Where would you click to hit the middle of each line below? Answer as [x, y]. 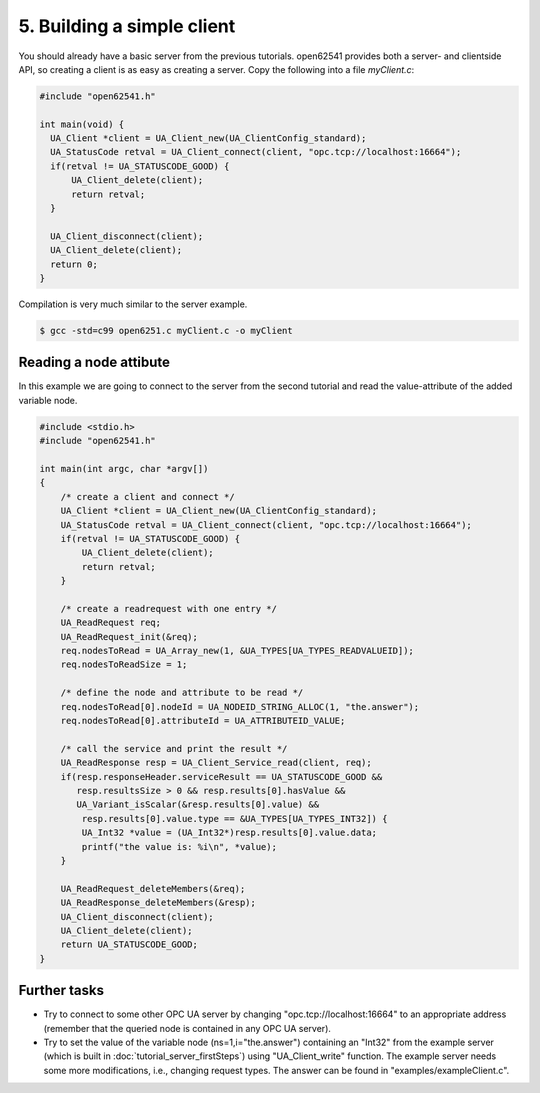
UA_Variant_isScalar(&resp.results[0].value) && [198, 804]
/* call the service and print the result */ [174, 748]
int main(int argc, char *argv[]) [124, 469]
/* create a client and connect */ [147, 496]
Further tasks [61, 990]
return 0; [74, 264]
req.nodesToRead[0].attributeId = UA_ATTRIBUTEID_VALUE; [203, 721]
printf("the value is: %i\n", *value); [179, 846]
